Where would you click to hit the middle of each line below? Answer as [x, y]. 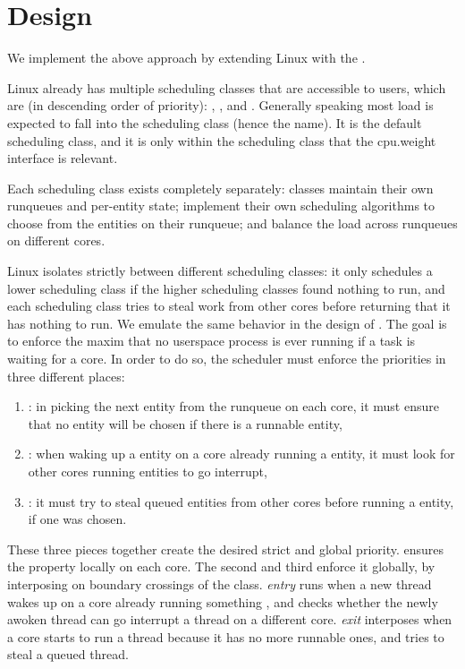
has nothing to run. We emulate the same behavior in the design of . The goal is [227, 323]
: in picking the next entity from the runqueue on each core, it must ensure [233, 406]
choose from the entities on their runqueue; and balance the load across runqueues [232, 223]
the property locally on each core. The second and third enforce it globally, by [221, 566]
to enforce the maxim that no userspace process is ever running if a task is [211, 341]
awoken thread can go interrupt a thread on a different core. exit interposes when [230, 619]
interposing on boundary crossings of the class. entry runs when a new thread [220, 583]
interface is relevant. [63, 158]
